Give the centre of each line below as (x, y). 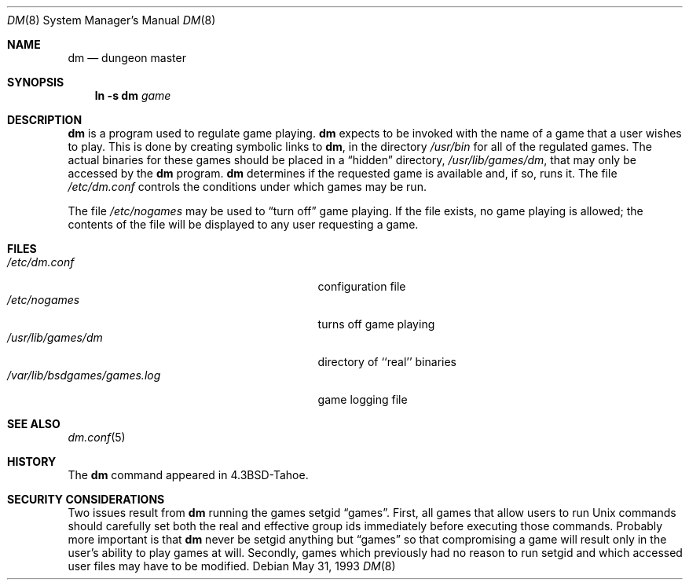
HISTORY (32, 461)
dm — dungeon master (127, 58)
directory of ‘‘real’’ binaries (387, 362)
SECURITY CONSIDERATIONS (86, 499)
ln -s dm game (133, 95)
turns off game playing (376, 324)
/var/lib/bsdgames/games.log (84, 375)
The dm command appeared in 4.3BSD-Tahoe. (188, 475)
